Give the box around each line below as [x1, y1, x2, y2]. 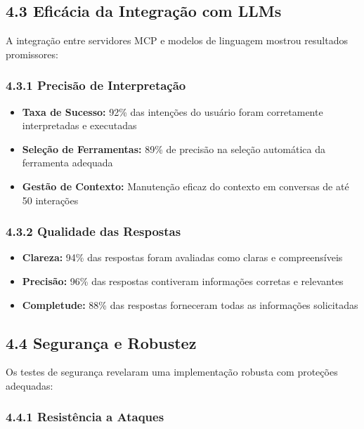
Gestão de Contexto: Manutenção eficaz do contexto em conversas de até [22, 178, 349, 193]
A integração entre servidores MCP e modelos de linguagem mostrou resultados [6, 33, 348, 48]
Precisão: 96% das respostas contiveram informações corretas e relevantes [22, 273, 344, 288]
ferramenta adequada [22, 155, 113, 170]
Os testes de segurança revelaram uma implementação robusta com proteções [6, 364, 338, 379]
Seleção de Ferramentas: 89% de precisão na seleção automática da [22, 141, 325, 156]
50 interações [22, 192, 79, 207]
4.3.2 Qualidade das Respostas [6, 223, 181, 240]
